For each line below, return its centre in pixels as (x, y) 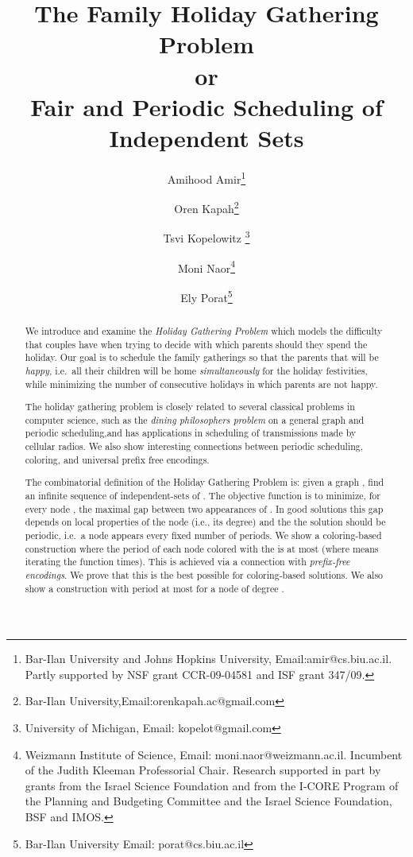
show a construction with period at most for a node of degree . (154, 588)
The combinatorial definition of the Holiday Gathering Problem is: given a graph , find (205, 482)
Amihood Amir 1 (206, 177)
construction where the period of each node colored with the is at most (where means (202, 548)
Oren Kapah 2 (206, 207)
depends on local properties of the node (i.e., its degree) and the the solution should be (205, 522)
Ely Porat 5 (206, 296)
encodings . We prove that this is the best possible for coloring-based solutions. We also (204, 574)
